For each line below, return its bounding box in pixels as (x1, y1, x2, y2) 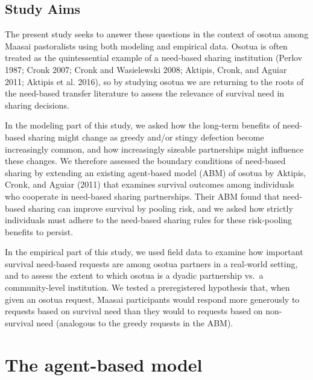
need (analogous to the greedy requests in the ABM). (36, 316, 233, 329)
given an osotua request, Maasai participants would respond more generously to (5, 293, 300, 305)
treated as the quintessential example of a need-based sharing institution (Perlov (5, 51, 303, 64)
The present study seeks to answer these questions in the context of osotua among (5, 28, 309, 40)
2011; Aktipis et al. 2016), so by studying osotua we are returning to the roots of (5, 75, 304, 87)
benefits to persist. (5, 225, 74, 238)
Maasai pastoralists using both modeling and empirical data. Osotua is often (5, 39, 288, 52)
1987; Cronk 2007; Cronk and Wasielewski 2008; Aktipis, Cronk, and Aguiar (5, 63, 287, 75)
